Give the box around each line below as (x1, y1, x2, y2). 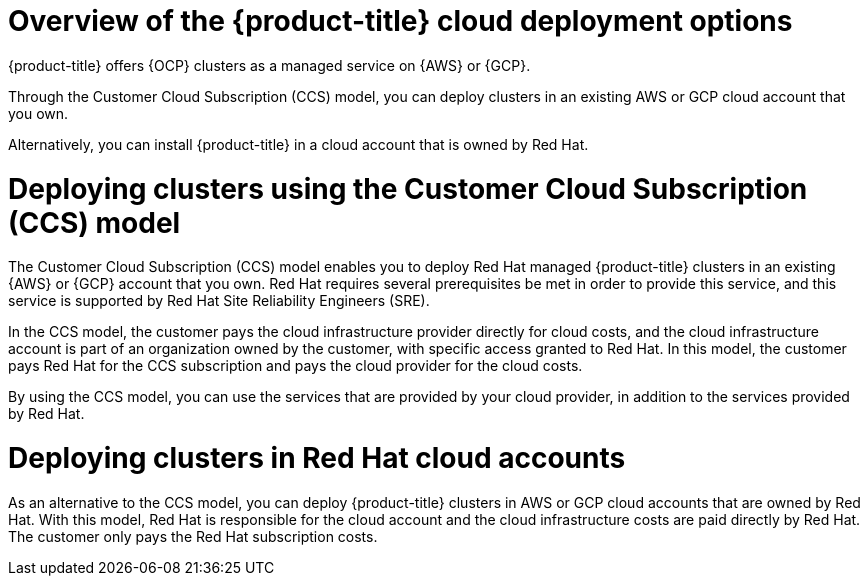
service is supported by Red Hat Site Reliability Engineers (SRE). (8, 292, 430, 310)
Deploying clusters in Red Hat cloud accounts (8, 441, 626, 475)
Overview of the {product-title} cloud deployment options (8, 4, 793, 38)
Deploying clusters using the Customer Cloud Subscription (8, 171, 808, 206)
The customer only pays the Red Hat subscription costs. (8, 527, 378, 545)
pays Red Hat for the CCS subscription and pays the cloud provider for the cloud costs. (8, 357, 583, 375)
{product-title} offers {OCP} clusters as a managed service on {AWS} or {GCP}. (8, 56, 531, 74)
